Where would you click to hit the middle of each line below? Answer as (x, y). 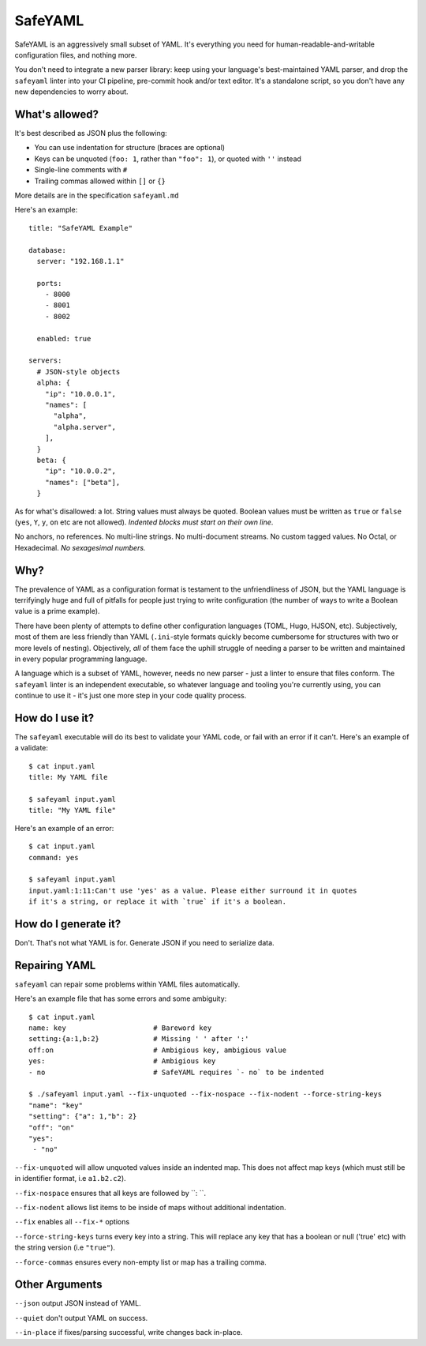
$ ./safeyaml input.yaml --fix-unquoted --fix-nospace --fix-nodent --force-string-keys (206, 1094)
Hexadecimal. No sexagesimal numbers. (80, 547)
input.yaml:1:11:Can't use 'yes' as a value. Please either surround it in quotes (193, 890)
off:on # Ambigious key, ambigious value (158, 1050)
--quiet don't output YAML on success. (81, 1318)
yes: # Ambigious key (122, 1061)
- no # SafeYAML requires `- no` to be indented (176, 1072)
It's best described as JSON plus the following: (91, 133)
